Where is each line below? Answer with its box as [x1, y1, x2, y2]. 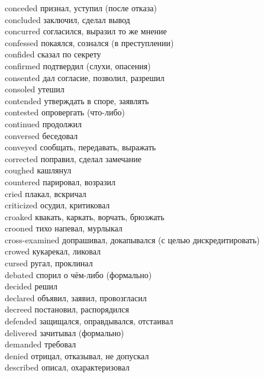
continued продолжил [5, 117, 82, 130]
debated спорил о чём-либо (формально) [5, 268, 152, 281]
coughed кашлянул [5, 164, 72, 176]
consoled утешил [5, 83, 65, 95]
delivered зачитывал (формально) [5, 326, 124, 339]
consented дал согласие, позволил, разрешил [5, 71, 165, 83]
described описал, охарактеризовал [5, 361, 130, 373]
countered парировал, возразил [5, 175, 115, 188]
